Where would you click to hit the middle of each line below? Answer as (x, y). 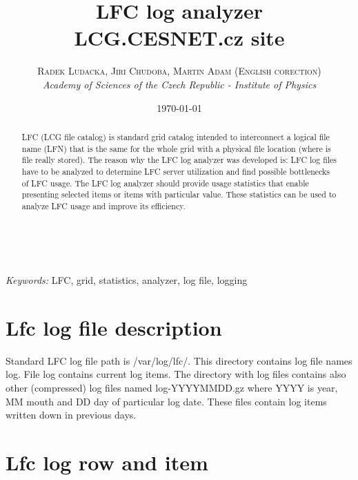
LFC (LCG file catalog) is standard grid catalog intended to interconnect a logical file (176, 136)
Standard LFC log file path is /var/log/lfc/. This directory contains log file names (179, 360)
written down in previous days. (71, 415)
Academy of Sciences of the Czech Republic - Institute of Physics (179, 84)
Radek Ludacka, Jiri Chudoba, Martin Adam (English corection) (179, 71)
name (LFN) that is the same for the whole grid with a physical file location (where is (176, 148)
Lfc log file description (114, 327)
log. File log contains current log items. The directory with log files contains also (176, 374)
